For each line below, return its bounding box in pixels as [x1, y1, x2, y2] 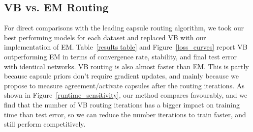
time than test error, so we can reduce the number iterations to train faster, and [4, 109, 246, 119]
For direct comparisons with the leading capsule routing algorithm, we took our [4, 23, 244, 33]
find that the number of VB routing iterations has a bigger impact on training [4, 99, 240, 109]
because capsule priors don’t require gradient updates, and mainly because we [4, 71, 239, 81]
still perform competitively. [4, 119, 86, 129]
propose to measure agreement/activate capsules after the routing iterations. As [4, 80, 245, 90]
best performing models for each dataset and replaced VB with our [4, 32, 206, 42]
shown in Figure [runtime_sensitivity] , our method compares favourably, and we [4, 90, 248, 100]
